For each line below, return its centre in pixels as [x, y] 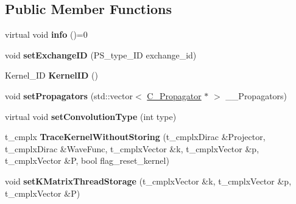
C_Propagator [174, 95]
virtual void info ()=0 [46, 34]
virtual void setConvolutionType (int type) [91, 116]
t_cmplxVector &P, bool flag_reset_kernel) [87, 160]
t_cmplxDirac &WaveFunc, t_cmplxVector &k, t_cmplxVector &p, [132, 148]
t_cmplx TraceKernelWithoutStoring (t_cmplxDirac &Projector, [135, 137]
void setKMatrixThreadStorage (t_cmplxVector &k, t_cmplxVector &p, [148, 181]
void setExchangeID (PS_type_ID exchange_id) [101, 55]
